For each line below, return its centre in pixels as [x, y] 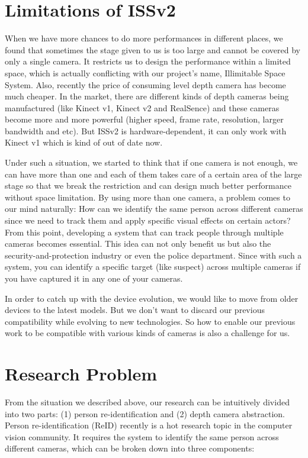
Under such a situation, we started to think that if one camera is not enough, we [151, 162]
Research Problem [81, 374]
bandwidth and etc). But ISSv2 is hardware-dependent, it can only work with [146, 130]
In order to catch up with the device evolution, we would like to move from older [152, 298]
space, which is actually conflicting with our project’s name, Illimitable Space [145, 72]
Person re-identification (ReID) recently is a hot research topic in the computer [149, 425]
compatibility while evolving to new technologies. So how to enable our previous [150, 321]
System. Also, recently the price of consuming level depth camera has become [145, 84]
